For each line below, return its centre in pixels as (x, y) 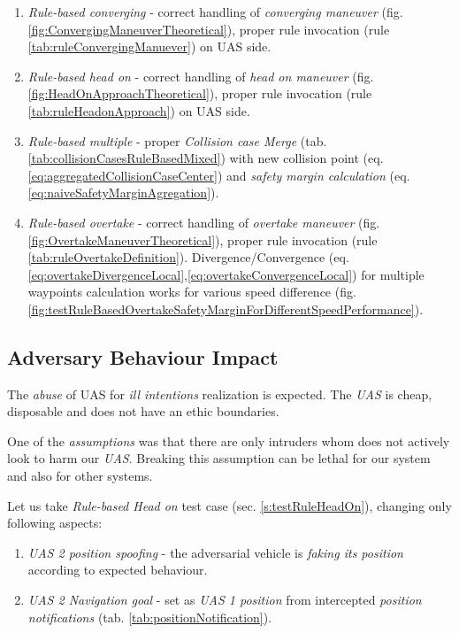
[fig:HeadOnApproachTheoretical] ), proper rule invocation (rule (200, 93)
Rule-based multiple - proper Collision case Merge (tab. (177, 140)
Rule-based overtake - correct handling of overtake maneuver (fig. (204, 222)
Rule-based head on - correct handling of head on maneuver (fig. (201, 76)
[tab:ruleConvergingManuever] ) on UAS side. (149, 46)
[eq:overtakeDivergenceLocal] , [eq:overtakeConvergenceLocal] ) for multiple (226, 274)
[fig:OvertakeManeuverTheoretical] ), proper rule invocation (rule (203, 239)
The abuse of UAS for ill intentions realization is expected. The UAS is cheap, (220, 394)
